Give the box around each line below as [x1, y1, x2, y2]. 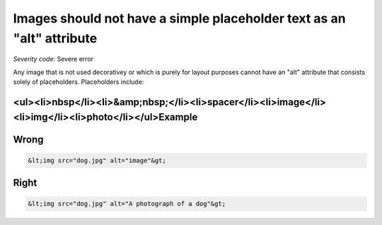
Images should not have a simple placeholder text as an [13, 11, 346, 26]
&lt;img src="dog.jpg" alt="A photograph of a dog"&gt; [28, 200, 226, 208]
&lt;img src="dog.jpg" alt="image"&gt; [28, 156, 166, 164]
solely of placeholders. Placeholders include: [13, 78, 144, 86]
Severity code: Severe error [13, 55, 94, 63]
